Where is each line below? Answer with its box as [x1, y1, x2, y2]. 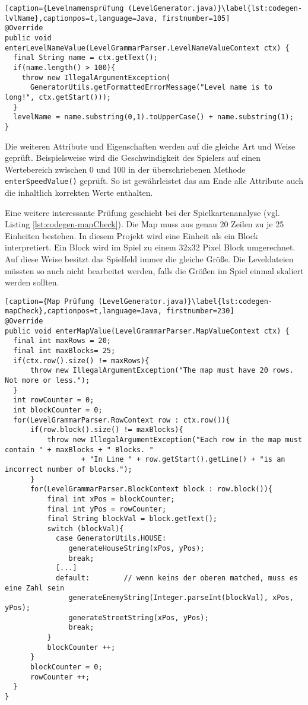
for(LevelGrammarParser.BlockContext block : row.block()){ [30, 485, 273, 494]
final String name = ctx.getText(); [13, 53, 158, 62]
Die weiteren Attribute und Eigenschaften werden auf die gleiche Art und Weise [5, 139, 296, 152]
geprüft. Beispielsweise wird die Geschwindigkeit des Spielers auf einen [5, 151, 261, 164]
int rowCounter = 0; [13, 396, 94, 405]
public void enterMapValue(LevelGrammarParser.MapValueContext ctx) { [5, 326, 290, 335]
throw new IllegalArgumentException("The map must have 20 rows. [30, 366, 294, 375]
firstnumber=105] [161, 14, 230, 23]
